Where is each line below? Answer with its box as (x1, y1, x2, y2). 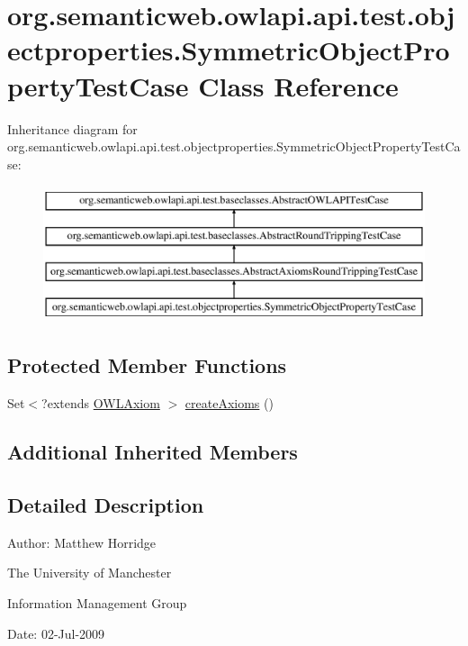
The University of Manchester (7, 563, 172, 582)
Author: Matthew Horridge (7, 532, 157, 551)
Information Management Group (7, 594, 187, 613)
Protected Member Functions (7, 351, 287, 379)
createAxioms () (184, 394, 274, 413)
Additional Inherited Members (7, 438, 298, 466)
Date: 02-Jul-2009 (7, 623, 105, 642)
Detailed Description (7, 491, 204, 519)
